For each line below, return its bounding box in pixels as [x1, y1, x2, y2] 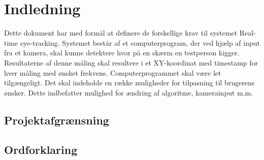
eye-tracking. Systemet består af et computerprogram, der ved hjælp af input [20, 37, 260, 48]
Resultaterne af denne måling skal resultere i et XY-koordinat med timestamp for [4, 57, 258, 68]
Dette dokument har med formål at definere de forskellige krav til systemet [4, 27, 238, 38]
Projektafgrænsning [4, 112, 109, 127]
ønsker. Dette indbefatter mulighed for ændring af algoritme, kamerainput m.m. [4, 87, 253, 98]
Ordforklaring [4, 142, 78, 157]
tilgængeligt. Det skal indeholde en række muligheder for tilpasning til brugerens [4, 77, 255, 88]
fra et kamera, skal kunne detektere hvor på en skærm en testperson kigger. [4, 47, 240, 58]
